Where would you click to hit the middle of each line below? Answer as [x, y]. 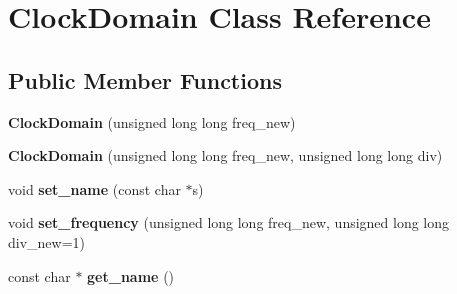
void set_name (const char [94, 188]
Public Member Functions [145, 79]
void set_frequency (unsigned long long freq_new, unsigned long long [229, 222]
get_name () [131, 275]
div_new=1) [47, 241]
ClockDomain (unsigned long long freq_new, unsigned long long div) [225, 155]
